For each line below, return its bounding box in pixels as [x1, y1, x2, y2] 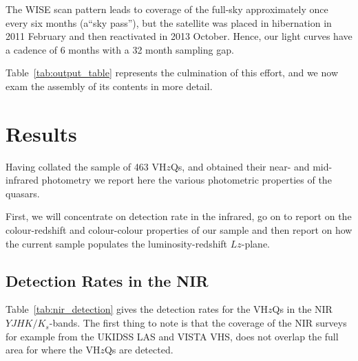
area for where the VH [6, 342, 101, 357]
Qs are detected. [104, 342, 173, 357]
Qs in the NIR [272, 302, 333, 316]
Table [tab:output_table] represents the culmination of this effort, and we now [6, 65, 339, 80]
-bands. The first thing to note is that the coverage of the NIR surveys [49, 316, 347, 330]
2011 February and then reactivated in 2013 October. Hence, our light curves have [6, 29, 352, 43]
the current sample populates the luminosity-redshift [6, 236, 228, 250]
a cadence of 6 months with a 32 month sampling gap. [6, 42, 234, 56]
